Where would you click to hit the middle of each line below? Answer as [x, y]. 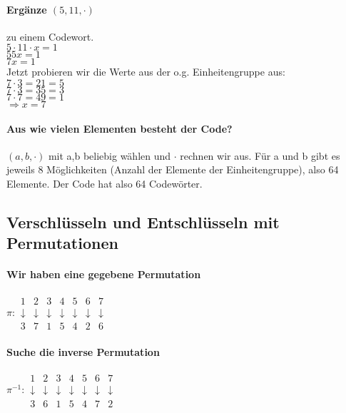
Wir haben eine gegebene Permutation [104, 274]
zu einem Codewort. [50, 36]
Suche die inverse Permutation [83, 352]
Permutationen [62, 243]
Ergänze [27, 9]
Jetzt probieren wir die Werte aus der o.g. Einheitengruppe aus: [146, 72]
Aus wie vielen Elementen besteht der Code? [119, 128]
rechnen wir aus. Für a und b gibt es [260, 155]
